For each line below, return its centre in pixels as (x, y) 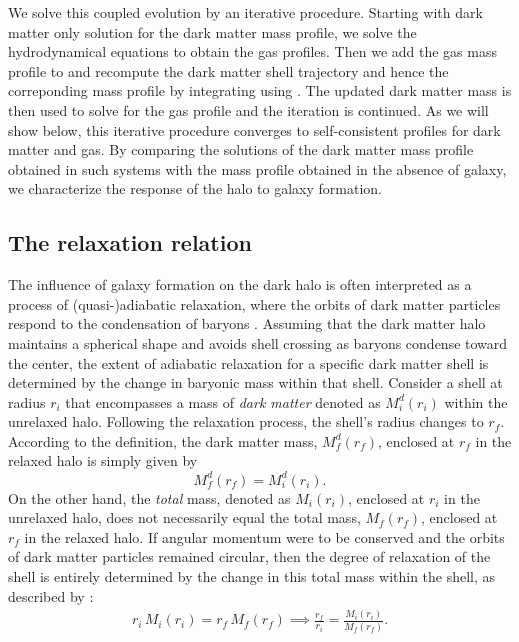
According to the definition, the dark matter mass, (163, 440)
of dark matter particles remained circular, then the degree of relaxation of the (249, 556)
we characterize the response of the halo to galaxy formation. (195, 188)
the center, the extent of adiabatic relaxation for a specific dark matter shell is (248, 362)
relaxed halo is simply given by (103, 460)
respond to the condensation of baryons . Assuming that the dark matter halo (247, 323)
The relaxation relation (130, 242)
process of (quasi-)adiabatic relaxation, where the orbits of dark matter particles (254, 303)
